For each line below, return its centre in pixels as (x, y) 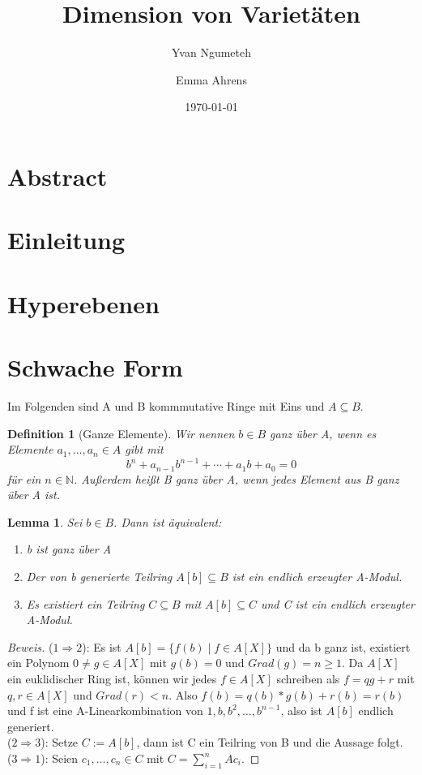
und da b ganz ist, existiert (343, 646)
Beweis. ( (30, 646)
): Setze (60, 742)
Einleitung (66, 240)
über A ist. (34, 495)
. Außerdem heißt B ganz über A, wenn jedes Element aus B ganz (236, 478)
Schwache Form (95, 367)
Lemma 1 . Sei (45, 521)
